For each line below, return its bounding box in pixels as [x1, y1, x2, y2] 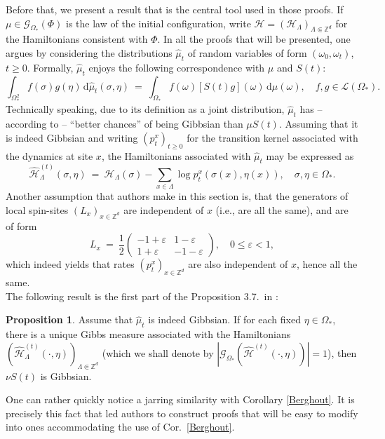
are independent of [123, 202, 204, 217]
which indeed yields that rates [6, 257, 135, 271]
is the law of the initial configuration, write [66, 15, 251, 30]
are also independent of [188, 257, 288, 271]
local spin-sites [6, 202, 69, 217]
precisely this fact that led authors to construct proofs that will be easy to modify [6, 405, 358, 420]
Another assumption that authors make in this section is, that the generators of [6, 189, 349, 203]
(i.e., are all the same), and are [215, 202, 349, 217]
